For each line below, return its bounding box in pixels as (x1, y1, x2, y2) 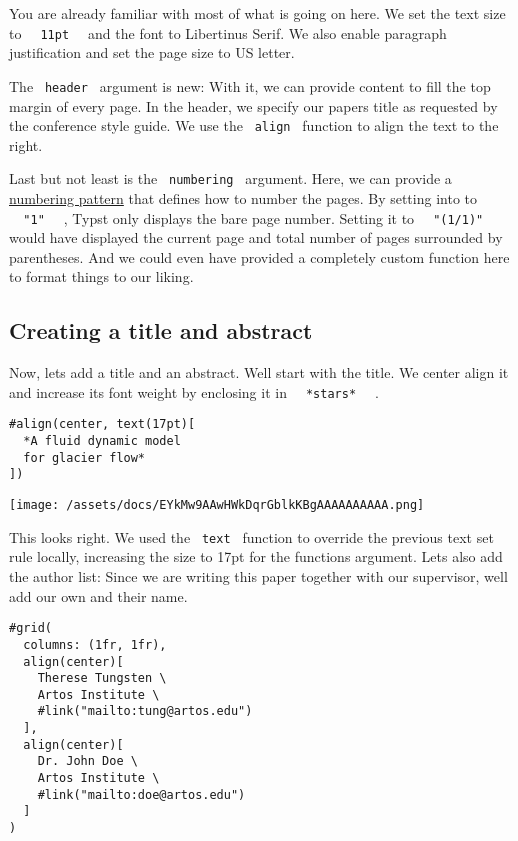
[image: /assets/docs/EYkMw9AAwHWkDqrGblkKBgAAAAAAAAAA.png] (9, 498, 425, 513)
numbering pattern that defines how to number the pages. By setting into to (9, 188, 477, 208)
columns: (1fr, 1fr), (23, 637, 167, 652)
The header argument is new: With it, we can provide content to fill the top (9, 75, 491, 96)
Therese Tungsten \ (37, 671, 167, 686)
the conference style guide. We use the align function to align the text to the (9, 115, 499, 136)
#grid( (9, 621, 52, 636)
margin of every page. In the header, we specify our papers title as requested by (9, 95, 498, 116)
